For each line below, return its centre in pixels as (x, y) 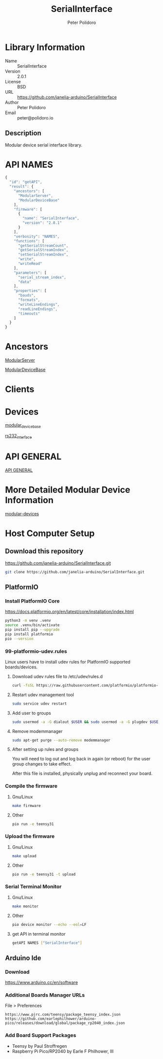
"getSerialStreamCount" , (43, 245)
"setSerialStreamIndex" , (43, 255)
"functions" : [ (29, 241)
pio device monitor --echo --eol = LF (49, 924)
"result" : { (22, 187)
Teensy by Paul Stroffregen (39, 1046)
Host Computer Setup (50, 533)
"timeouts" (29, 314)
